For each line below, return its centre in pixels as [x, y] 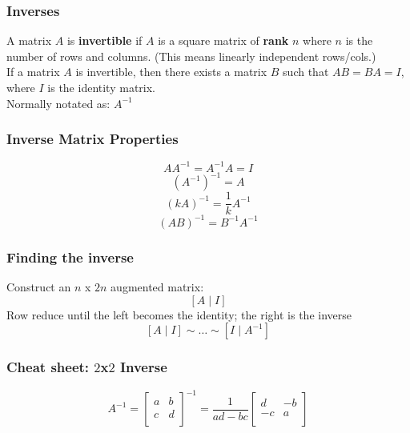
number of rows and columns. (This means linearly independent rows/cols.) [191, 56]
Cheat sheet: [48, 367]
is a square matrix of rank [223, 40]
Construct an [39, 287]
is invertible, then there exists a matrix [171, 72]
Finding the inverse [70, 257]
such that [306, 72]
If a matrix [33, 72]
